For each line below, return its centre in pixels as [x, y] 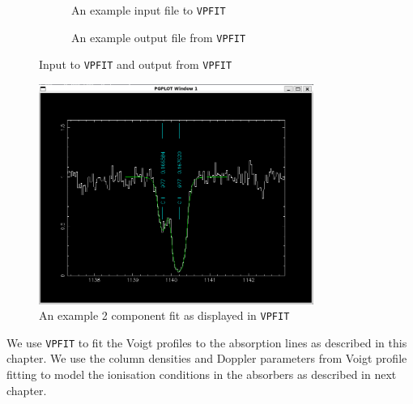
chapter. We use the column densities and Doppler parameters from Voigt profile [207, 358]
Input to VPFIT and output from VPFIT [136, 64]
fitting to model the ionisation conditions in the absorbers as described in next [202, 374]
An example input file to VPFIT [149, 10]
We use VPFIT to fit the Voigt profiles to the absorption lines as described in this [207, 342]
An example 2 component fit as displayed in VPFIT [164, 315]
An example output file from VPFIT [159, 37]
